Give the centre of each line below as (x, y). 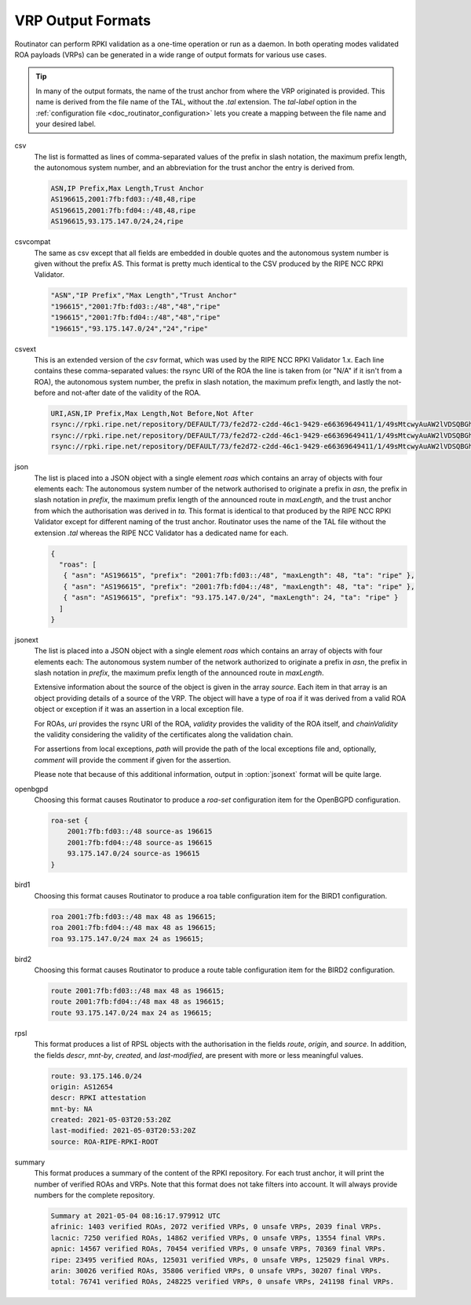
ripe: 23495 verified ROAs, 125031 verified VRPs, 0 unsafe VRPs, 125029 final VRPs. (220, 1260)
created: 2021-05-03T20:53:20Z (111, 1120)
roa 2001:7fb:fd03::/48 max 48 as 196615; (133, 917)
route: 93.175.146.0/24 (97, 1076)
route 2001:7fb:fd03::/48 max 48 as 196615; (138, 991)
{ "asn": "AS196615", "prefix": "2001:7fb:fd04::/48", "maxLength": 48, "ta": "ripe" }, (239, 586)
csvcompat (33, 242)
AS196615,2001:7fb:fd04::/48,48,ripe (123, 210)
